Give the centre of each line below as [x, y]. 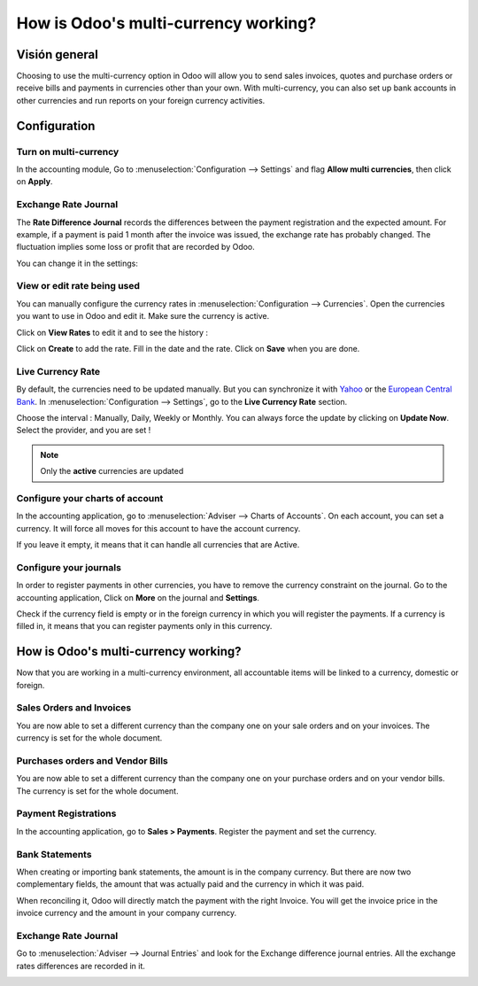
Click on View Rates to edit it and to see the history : [112, 332]
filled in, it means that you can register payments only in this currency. [144, 626]
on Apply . [35, 182]
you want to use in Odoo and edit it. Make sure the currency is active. [143, 316]
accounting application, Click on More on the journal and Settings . [138, 597]
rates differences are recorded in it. [81, 966]
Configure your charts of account [90, 498]
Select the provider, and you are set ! [84, 431]
